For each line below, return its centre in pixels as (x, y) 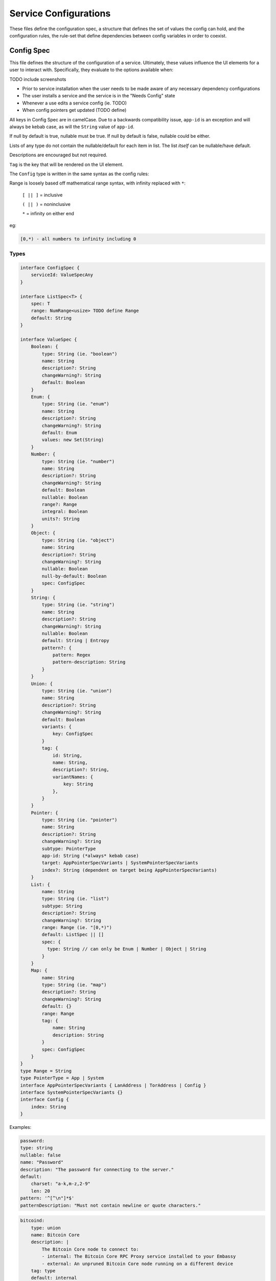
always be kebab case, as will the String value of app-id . (72, 127)
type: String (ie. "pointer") (79, 820)
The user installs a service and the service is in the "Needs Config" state (99, 96)
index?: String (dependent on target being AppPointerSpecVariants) (129, 870)
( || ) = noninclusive (47, 204)
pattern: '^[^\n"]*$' (47, 1198)
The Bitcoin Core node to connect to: (90, 1249)
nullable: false (41, 1155)
